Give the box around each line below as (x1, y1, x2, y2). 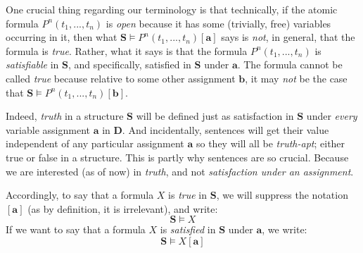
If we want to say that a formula (6, 222, 146, 237)
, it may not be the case (245, 70, 348, 85)
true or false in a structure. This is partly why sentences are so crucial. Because (6, 149, 349, 164)
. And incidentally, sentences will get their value (122, 122, 329, 137)
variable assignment (6, 122, 90, 137)
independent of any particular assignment (6, 136, 184, 151)
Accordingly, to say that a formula (6, 187, 154, 202)
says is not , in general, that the (221, 30, 355, 44)
